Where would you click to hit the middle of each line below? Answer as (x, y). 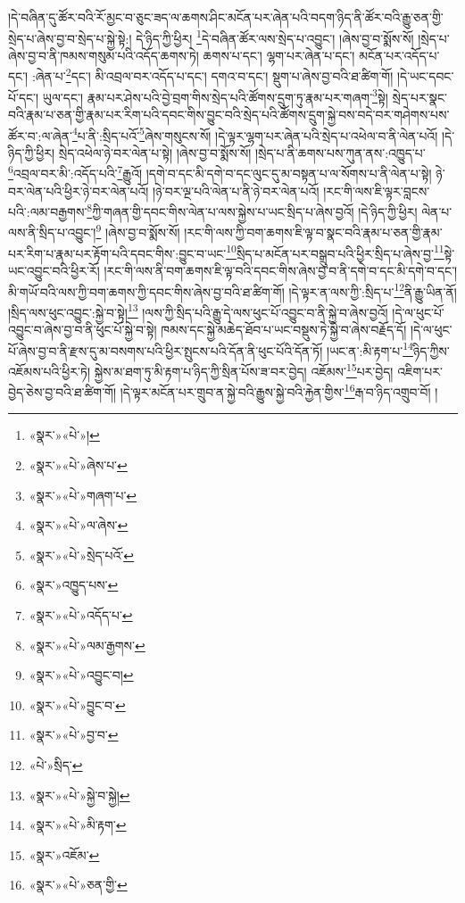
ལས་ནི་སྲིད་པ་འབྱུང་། (52, 232)
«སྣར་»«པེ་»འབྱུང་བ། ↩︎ (81, 675)
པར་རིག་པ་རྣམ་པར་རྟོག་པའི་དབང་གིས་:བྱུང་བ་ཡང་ (117, 253)
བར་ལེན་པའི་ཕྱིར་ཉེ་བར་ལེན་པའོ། (79, 191)
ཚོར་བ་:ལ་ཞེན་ (40, 135)
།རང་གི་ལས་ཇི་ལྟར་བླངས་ (377, 191)
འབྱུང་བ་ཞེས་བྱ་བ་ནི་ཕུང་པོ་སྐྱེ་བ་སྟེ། (83, 330)
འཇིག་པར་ (420, 371)
